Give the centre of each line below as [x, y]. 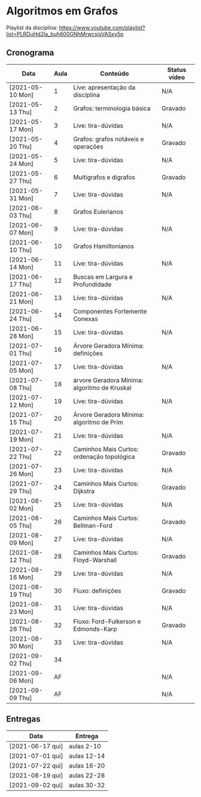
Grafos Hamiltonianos [104, 246]
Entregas [23, 719]
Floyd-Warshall [95, 560]
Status [177, 70]
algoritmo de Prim [98, 422]
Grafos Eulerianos [98, 212]
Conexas [86, 319]
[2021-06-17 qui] [36, 746]
